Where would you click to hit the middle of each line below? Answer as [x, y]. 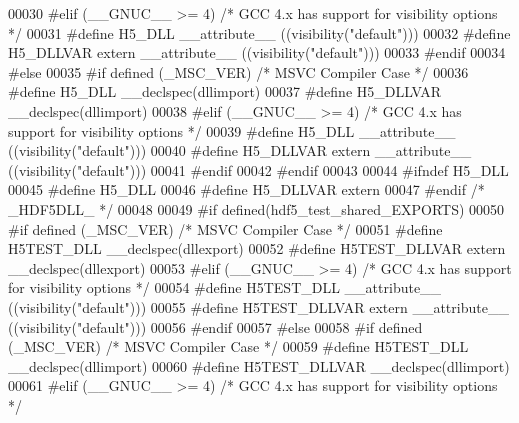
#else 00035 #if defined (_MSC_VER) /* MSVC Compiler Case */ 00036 [238, 71]
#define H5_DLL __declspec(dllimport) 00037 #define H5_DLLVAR [225, 91]
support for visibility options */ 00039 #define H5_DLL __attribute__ [232, 130]
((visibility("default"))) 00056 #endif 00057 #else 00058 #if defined [215, 326]
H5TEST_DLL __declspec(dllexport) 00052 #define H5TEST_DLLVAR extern [257, 248]
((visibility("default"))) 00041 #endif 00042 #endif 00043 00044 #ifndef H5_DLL [258, 169]
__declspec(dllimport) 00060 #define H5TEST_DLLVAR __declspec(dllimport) [259, 365]
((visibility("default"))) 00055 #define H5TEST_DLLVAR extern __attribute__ [258, 306]
